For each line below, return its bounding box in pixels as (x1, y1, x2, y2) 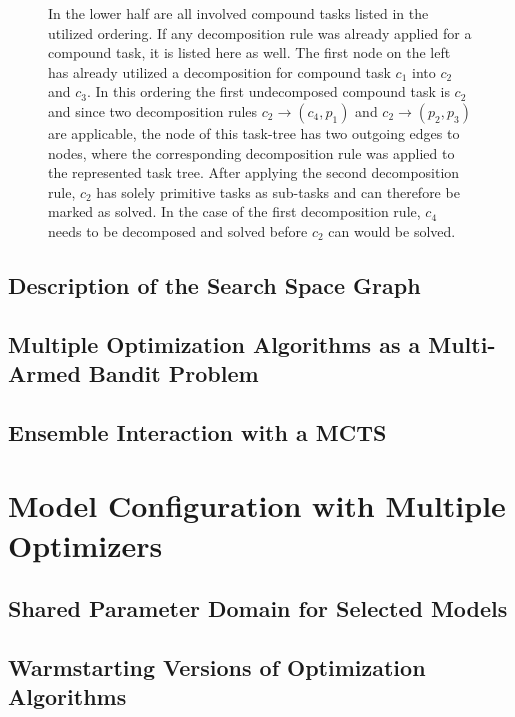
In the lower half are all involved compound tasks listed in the (48, 3, 429, 23)
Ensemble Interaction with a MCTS (8, 416, 387, 447)
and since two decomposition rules (48, 100, 258, 121)
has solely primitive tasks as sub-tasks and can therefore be (96, 181, 460, 202)
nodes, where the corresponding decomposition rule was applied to (48, 142, 455, 163)
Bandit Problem (88, 358, 259, 389)
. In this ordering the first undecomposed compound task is (86, 81, 450, 102)
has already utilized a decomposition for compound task (48, 61, 391, 82)
